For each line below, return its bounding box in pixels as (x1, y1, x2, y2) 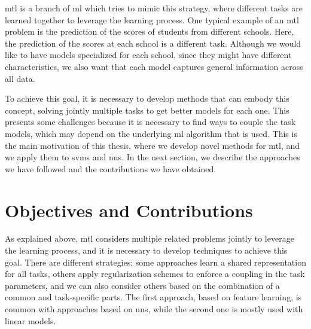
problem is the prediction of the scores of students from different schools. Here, (5, 25, 294, 38)
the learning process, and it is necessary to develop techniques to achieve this (5, 244, 288, 257)
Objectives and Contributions (5, 197, 253, 222)
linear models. (5, 314, 56, 327)
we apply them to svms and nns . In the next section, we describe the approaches (5, 151, 300, 163)
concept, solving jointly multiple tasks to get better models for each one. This (5, 103, 289, 116)
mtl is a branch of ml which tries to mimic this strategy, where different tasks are (5, 2, 303, 14)
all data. (5, 72, 35, 84)
